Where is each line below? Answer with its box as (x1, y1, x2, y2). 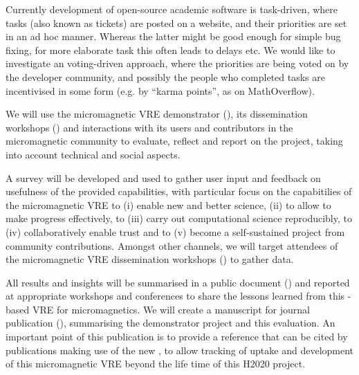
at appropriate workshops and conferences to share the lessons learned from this (6, 289, 345, 303)
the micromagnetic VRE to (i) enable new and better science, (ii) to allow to (6, 197, 331, 212)
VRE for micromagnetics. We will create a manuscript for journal (32, 302, 310, 316)
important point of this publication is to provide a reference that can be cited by (6, 329, 348, 344)
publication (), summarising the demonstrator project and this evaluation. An (6, 315, 335, 330)
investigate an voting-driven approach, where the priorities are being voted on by (6, 56, 349, 71)
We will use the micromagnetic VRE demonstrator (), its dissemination (6, 107, 308, 121)
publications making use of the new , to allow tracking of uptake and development (6, 342, 354, 357)
